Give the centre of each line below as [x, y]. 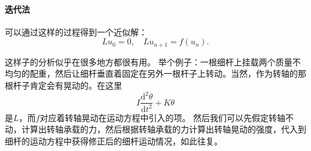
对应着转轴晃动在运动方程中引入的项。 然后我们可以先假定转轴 [163, 117]
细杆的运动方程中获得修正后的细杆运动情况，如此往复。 [114, 141]
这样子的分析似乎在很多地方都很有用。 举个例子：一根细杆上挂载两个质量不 [153, 61]
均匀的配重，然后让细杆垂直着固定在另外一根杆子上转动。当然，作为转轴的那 [155, 73]
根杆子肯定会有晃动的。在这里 [63, 85]
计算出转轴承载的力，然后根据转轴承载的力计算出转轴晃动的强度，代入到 [164, 129]
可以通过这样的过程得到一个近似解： [76, 31]
